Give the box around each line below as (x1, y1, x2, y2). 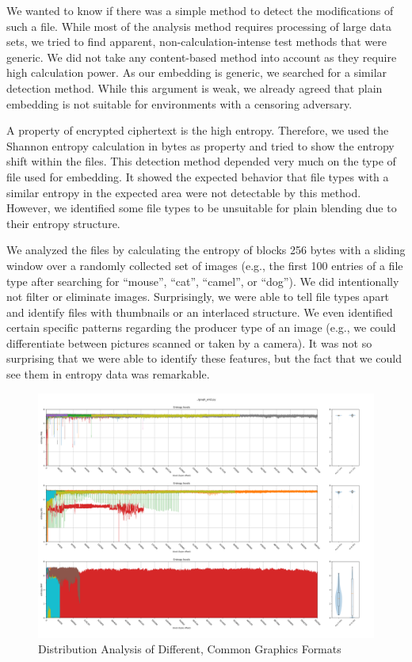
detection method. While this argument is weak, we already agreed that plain (6, 79, 383, 96)
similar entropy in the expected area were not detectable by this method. (6, 184, 361, 200)
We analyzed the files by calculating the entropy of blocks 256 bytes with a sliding (6, 242, 406, 258)
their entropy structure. (6, 215, 120, 231)
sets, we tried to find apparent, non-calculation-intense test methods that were (6, 33, 387, 50)
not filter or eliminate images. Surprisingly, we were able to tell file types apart (6, 288, 390, 305)
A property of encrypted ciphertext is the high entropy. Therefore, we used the (6, 122, 389, 139)
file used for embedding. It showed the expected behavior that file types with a (6, 168, 389, 185)
